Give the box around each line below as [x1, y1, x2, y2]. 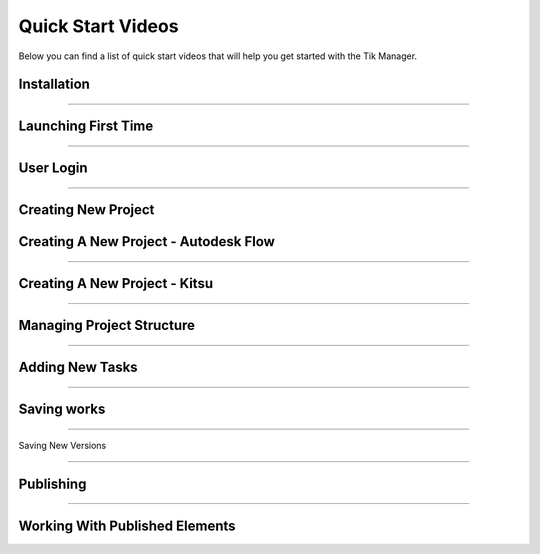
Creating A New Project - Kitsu [18, 275, 214, 292]
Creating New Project [18, 201, 155, 219]
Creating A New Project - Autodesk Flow [18, 233, 275, 250]
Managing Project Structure [18, 317, 195, 334]
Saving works [18, 401, 106, 418]
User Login [18, 160, 88, 177]
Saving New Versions [18, 440, 107, 452]
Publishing [18, 475, 87, 492]
